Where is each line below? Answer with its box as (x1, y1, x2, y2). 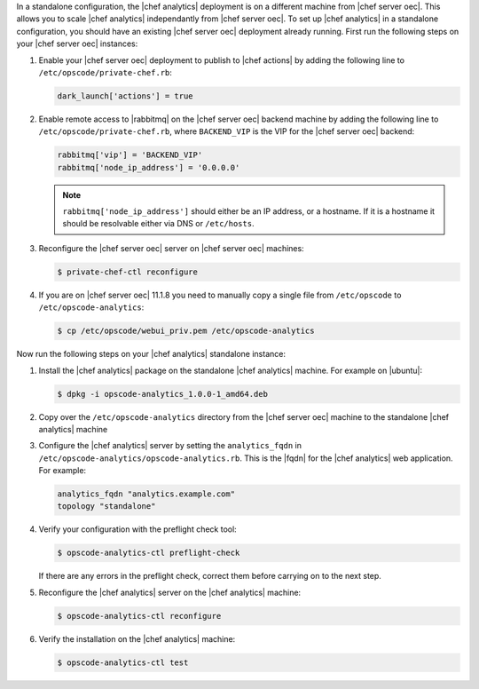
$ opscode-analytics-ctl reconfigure (57, 611, 222, 621)
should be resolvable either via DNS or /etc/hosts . (62, 218, 255, 229)
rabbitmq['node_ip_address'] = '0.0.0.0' (57, 162, 240, 172)
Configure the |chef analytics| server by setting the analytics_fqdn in (38, 440, 302, 451)
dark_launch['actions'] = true (57, 91, 194, 101)
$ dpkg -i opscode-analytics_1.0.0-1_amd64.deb (57, 389, 268, 399)
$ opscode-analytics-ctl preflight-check (57, 548, 240, 558)
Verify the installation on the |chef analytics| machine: (38, 633, 236, 644)
